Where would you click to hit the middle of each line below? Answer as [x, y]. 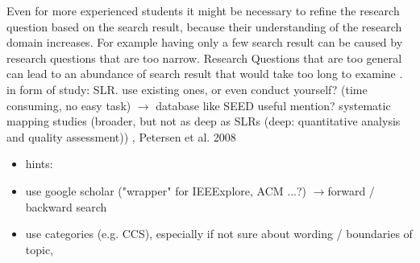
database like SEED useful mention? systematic [273, 105]
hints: [39, 164]
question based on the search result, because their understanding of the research [204, 26]
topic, [40, 249]
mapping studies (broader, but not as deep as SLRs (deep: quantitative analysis [204, 121]
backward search [66, 206]
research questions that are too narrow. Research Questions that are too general [204, 58]
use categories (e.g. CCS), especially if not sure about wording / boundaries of [219, 234]
